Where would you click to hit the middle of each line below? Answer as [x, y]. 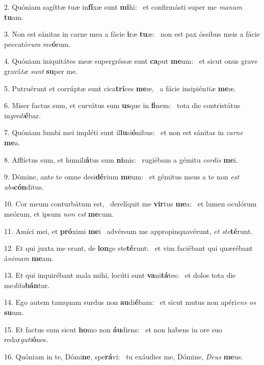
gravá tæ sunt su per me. [41, 71]
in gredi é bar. [23, 115]
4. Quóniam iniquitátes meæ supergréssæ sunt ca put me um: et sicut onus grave [131, 61]
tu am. [14, 17]
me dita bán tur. [27, 285]
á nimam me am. [29, 258]
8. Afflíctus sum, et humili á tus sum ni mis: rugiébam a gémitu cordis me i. [121, 159]
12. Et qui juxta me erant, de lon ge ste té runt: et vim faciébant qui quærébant [128, 248]
